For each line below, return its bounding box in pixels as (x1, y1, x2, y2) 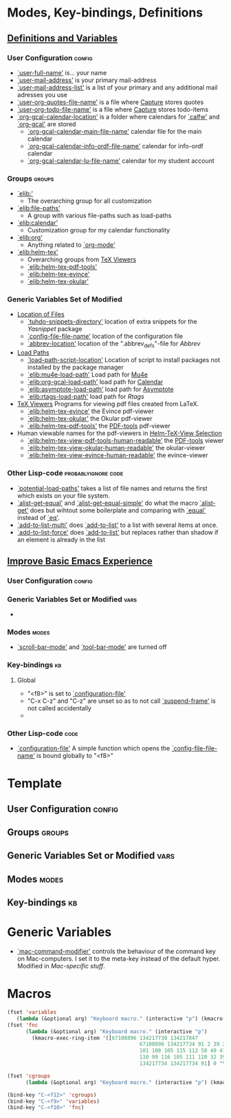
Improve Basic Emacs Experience (7, 555, 153, 567)
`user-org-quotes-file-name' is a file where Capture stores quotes (16, 98, 204, 106)
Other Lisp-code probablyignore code (7, 468, 124, 478)
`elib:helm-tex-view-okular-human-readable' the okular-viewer (27, 443, 206, 452)
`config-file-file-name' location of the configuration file (27, 332, 184, 341)
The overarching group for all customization (27, 197, 152, 205)
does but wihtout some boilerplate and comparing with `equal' (30, 506, 206, 515)
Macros (7, 986, 52, 1001)
